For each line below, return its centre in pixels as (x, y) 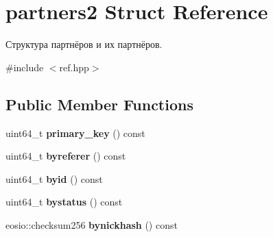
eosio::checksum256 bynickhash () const (92, 224)
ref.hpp (74, 67)
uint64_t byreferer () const (66, 156)
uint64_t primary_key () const (75, 133)
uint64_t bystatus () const (64, 202)
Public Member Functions (99, 104)
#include (25, 67)
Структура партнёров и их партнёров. (84, 44)
